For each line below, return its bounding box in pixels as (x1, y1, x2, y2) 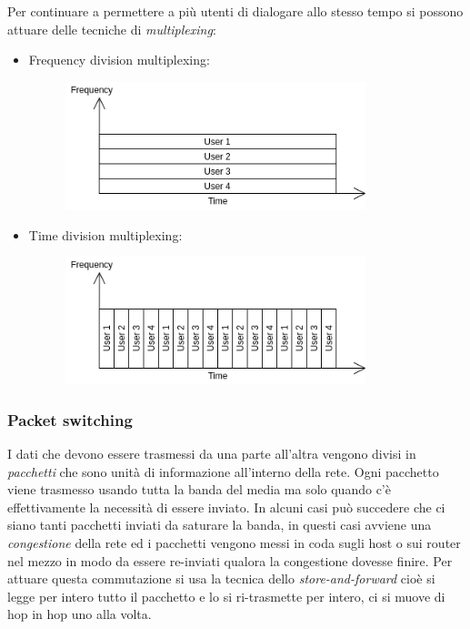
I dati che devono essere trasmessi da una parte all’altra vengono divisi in (7, 444, 416, 463)
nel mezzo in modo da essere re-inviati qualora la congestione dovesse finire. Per (7, 551, 453, 570)
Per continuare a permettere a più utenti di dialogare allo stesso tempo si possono (7, 2, 464, 20)
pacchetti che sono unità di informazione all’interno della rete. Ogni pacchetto (7, 462, 439, 481)
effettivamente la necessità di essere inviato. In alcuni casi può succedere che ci (7, 497, 445, 516)
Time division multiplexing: (28, 225, 183, 244)
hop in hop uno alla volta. (7, 604, 152, 624)
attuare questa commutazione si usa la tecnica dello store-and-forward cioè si (7, 569, 435, 588)
